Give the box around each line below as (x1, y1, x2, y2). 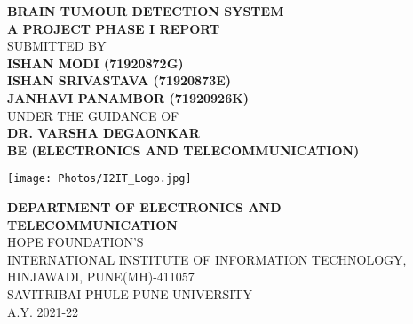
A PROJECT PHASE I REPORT (7, 19, 220, 37)
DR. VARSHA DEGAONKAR (7, 123, 200, 142)
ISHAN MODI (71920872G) (7, 53, 184, 72)
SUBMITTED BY (7, 36, 107, 55)
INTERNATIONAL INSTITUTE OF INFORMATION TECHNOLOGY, (7, 249, 407, 268)
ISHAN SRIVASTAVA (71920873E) (7, 71, 232, 90)
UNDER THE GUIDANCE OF (7, 106, 179, 124)
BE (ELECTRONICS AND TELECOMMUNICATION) (7, 140, 360, 159)
